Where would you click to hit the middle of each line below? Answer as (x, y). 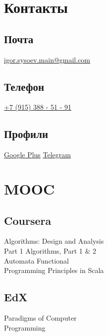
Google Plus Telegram (37, 155)
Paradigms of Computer (40, 317)
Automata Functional (36, 260)
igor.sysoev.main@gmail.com (47, 59)
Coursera (28, 220)
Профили (26, 134)
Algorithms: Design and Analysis (54, 241)
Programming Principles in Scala (54, 270)
